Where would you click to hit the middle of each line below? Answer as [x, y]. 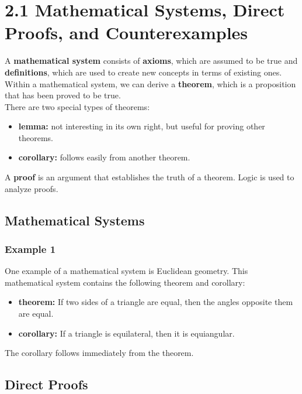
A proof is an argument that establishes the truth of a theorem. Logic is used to [150, 177]
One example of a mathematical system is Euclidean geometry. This [126, 271]
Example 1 [30, 249]
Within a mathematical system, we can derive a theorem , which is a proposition [150, 83]
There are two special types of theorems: [77, 106]
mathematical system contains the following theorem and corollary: [125, 282]
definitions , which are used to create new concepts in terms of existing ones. [143, 72]
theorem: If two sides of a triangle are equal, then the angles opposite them [156, 302]
